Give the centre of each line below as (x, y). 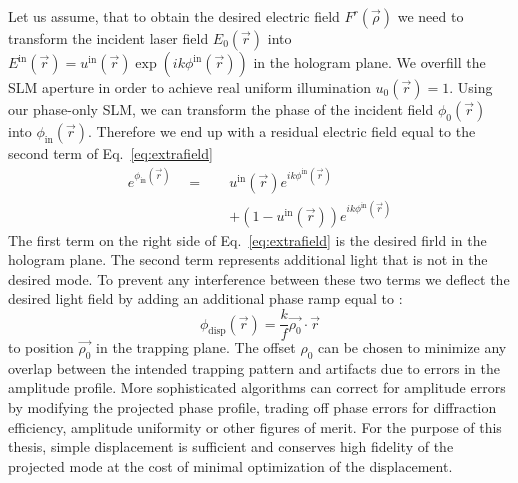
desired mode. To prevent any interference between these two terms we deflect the (259, 278)
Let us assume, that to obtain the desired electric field (174, 16)
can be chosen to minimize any (412, 347)
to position (41, 347)
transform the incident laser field (108, 38)
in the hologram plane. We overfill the (369, 62)
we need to (430, 16)
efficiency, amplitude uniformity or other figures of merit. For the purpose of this (255, 426)
